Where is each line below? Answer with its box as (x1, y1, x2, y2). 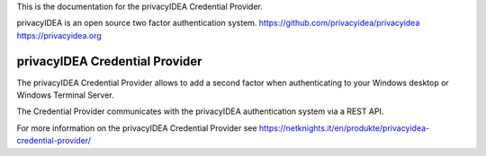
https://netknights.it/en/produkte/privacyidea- (258, 122, 430, 134)
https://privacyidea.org (16, 30, 103, 40)
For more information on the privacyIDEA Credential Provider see (16, 122, 257, 134)
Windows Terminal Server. (16, 90, 114, 100)
